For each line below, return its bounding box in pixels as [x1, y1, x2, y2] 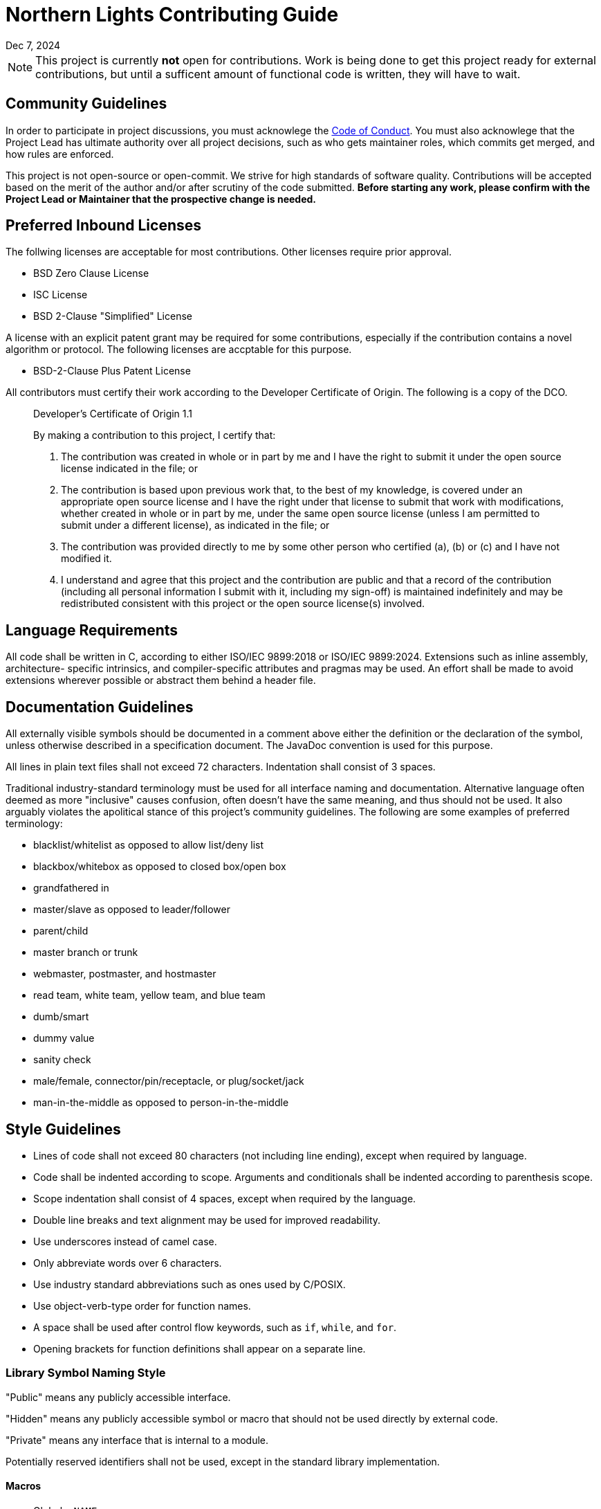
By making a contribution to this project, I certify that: [33, 429, 276, 442]
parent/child [33, 925, 89, 937]
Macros [6, 1480, 41, 1492]
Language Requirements [6, 621, 178, 639]
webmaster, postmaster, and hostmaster [33, 968, 216, 980]
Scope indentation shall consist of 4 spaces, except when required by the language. [33, 1192, 416, 1204]
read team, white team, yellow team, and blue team [33, 989, 266, 1002]
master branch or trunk [33, 946, 138, 959]
